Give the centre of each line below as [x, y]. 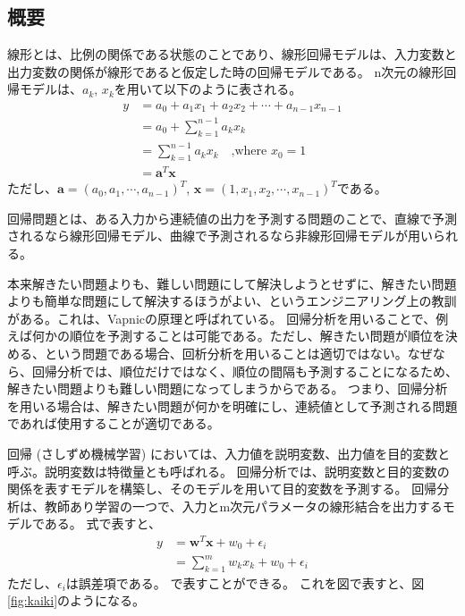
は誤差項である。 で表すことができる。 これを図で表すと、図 [245, 582]
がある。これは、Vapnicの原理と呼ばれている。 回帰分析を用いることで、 [222, 318]
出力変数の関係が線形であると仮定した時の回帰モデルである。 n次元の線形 [226, 71]
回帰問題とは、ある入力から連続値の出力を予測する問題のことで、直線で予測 [232, 218]
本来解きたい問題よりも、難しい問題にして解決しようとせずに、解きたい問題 [232, 283]
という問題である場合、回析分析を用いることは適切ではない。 [226, 353]
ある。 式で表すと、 [102, 523]
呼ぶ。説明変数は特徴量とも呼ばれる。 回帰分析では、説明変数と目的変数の [228, 471]
